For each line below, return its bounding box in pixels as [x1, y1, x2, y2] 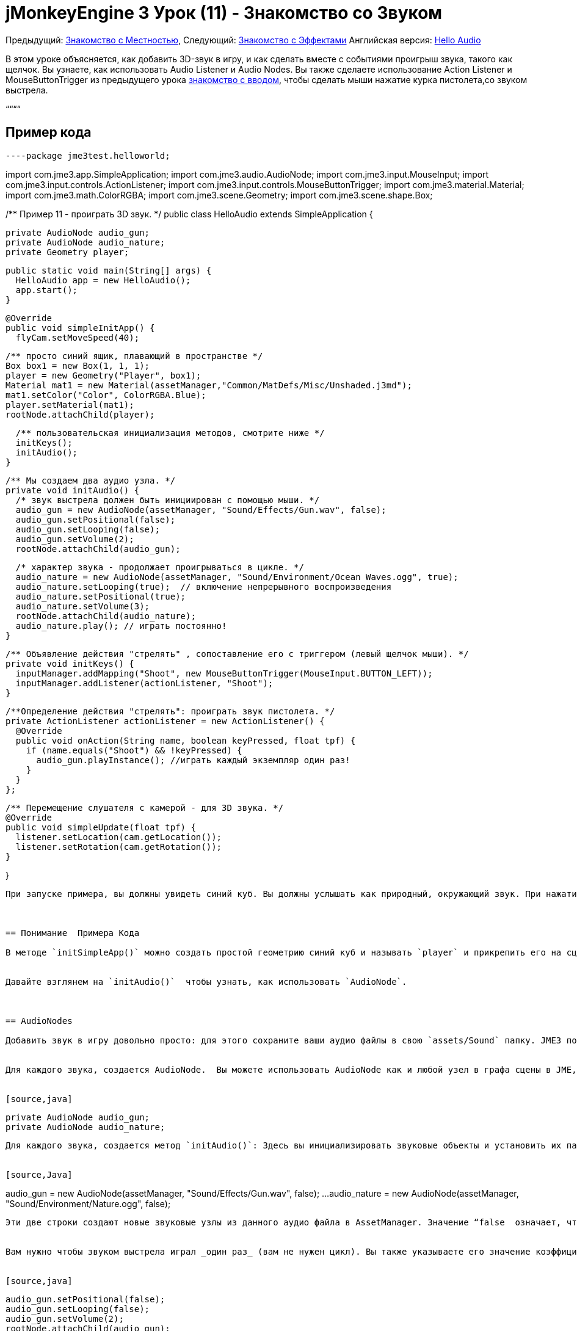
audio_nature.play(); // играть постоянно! [15, 620, 227, 631]
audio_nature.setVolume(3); [15, 601, 150, 611]
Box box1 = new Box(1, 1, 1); [5, 360, 150, 371]
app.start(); [15, 285, 78, 295]
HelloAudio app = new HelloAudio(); [15, 275, 191, 285]
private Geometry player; [5, 247, 129, 257]
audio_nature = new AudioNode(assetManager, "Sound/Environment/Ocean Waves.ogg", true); [15, 571, 459, 582]
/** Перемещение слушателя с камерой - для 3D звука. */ [5, 802, 284, 813]
